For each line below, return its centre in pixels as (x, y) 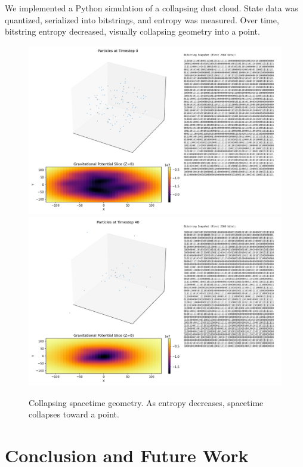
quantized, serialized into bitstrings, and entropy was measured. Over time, (142, 19)
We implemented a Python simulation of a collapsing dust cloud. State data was (151, 8)
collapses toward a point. (74, 414)
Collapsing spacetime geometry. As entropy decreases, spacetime (146, 402)
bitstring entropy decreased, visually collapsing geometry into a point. (132, 31)
